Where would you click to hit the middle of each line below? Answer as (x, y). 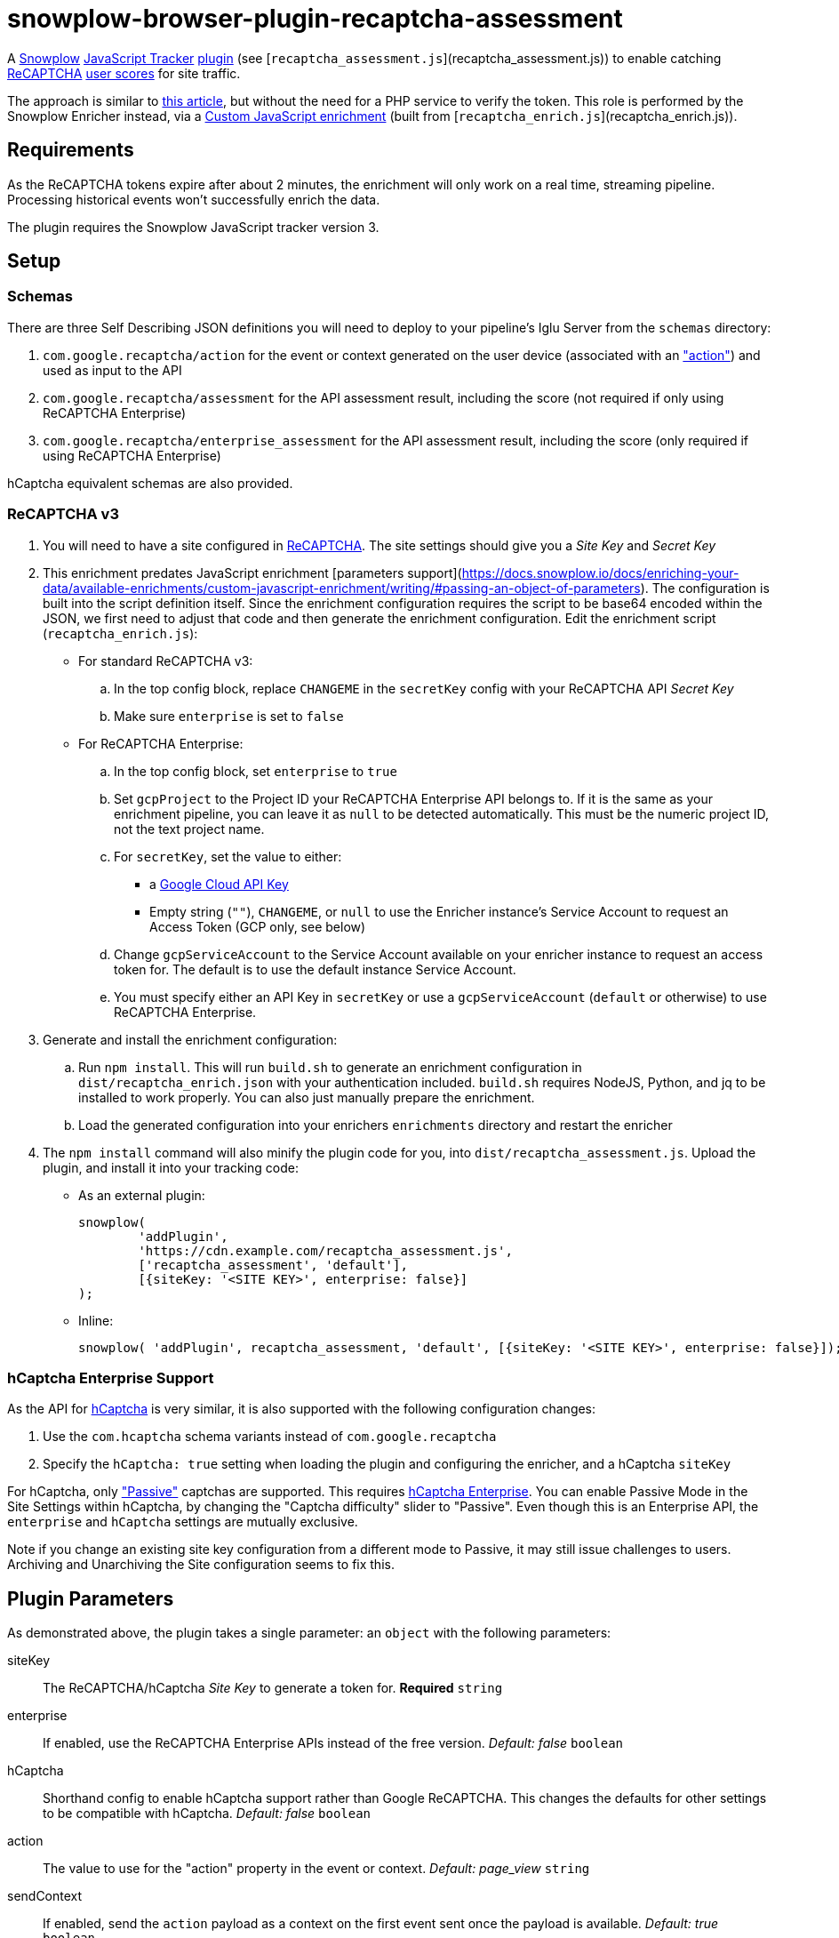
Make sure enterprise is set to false (229, 716)
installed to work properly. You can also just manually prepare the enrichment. (307, 1097)
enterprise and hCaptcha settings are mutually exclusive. (183, 1522)
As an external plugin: (142, 1195)
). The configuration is (705, 588)
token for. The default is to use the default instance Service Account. (315, 969)
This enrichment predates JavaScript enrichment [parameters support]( (252, 573)
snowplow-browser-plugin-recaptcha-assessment (315, 19)
